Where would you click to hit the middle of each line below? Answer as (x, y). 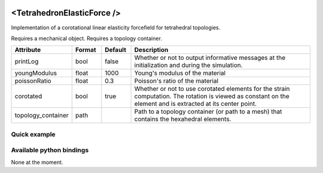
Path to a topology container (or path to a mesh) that (208, 112)
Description (151, 50)
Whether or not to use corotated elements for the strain (212, 89)
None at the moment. (37, 162)
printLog (27, 62)
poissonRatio (33, 81)
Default (116, 50)
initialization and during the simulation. (188, 65)
